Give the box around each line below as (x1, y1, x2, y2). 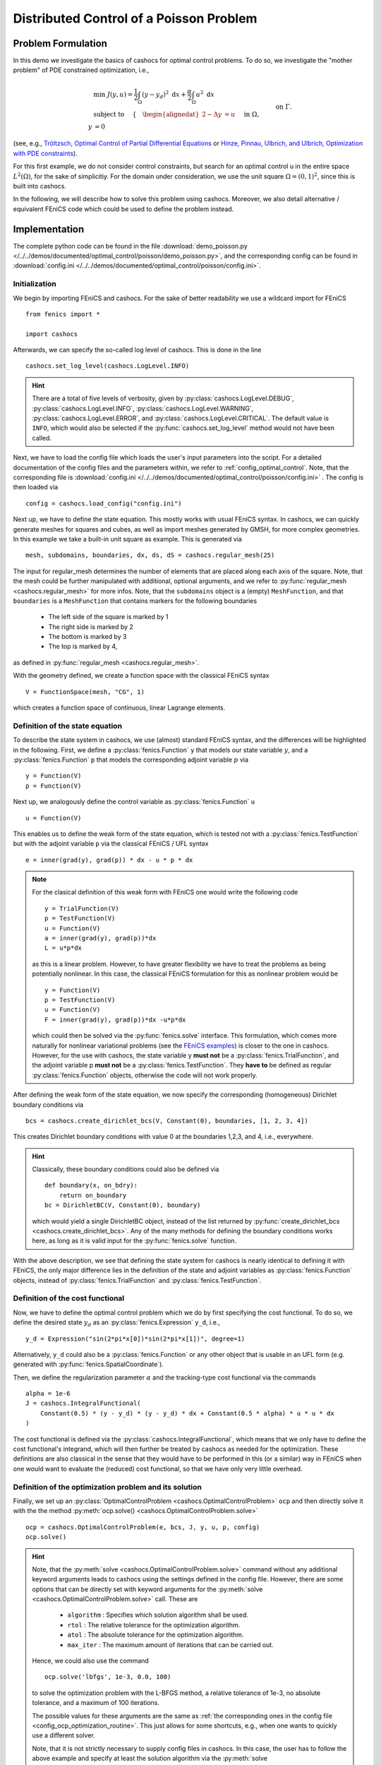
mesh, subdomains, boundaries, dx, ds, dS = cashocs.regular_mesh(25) (25, 551, 275, 559)
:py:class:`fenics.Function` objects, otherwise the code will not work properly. (32, 1070, 258, 1079)
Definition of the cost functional (13, 1293, 125, 1303)
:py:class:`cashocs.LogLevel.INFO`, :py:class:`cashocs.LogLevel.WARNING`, (32, 404, 254, 412)
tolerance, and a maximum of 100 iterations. (32, 1699, 160, 1707)
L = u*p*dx (44, 944, 83, 952)
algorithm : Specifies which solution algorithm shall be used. (67, 1610, 248, 1620)
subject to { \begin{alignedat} (92, 110, 200, 118)
